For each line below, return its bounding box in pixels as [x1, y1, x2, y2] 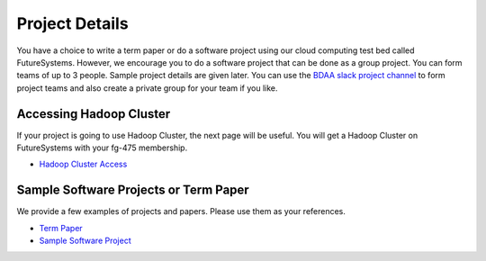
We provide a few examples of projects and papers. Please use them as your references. [16, 206, 346, 217]
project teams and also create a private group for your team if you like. [16, 82, 278, 94]
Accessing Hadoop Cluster [16, 106, 171, 121]
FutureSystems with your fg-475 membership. [16, 142, 188, 153]
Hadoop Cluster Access [39, 158, 128, 170]
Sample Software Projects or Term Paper [16, 183, 249, 198]
